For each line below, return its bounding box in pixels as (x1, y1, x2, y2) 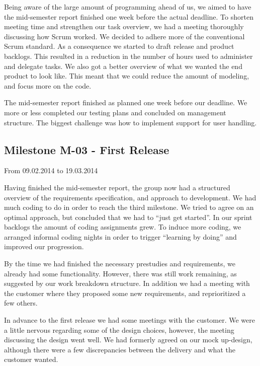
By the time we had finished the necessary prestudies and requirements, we (4, 258, 236, 269)
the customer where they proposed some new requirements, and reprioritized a (4, 287, 246, 298)
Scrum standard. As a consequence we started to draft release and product (4, 41, 234, 51)
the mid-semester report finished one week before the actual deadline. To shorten (4, 11, 253, 22)
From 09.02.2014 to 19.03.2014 (4, 165, 98, 176)
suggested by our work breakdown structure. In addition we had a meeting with (4, 278, 250, 288)
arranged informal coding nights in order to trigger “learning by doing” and (4, 231, 237, 242)
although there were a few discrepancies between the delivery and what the (4, 344, 235, 354)
